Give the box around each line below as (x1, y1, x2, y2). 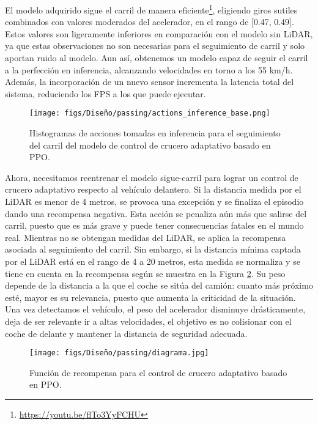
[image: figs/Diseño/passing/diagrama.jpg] (29, 349, 209, 358)
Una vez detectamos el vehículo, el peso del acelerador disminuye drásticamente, (5, 303, 306, 316)
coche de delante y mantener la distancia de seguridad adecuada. (5, 327, 248, 339)
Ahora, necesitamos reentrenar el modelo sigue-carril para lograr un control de (5, 171, 298, 183)
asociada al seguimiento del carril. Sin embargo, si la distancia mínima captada (5, 243, 301, 256)
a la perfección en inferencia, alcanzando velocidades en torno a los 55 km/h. (5, 63, 293, 76)
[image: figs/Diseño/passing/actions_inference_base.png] (29, 109, 270, 118)
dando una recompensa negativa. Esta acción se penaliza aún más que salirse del (5, 207, 307, 220)
